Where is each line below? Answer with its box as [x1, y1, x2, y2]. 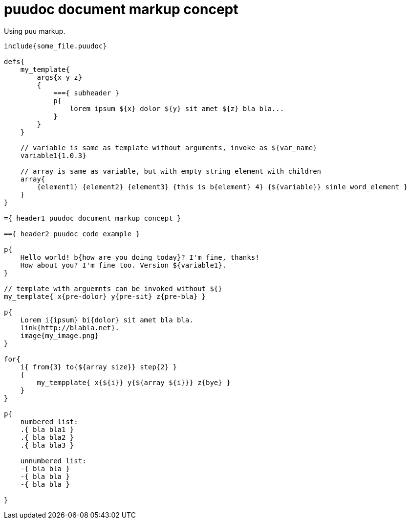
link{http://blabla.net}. [20, 323, 120, 332]
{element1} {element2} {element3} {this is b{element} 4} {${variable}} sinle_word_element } [37, 182, 408, 191]
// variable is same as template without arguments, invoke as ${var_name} [20, 143, 317, 152]
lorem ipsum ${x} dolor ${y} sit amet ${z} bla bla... [69, 104, 284, 113]
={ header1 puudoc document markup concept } [4, 214, 181, 222]
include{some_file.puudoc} [4, 42, 107, 50]
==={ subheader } [53, 89, 120, 97]
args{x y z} [37, 73, 83, 81]
